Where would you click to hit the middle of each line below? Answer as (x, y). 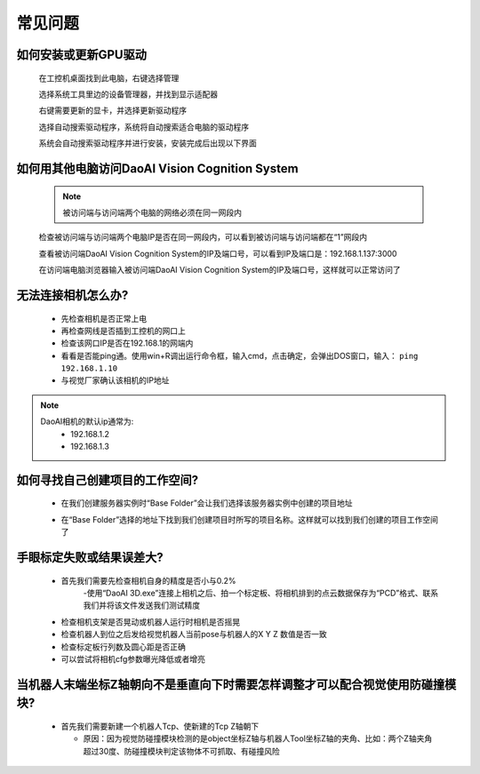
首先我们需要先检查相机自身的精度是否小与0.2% (148, 580)
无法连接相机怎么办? (72, 295)
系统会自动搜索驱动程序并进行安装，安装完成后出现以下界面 (148, 143)
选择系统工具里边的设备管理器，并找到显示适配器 (128, 94)
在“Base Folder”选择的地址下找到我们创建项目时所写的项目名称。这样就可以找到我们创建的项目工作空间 (250, 519)
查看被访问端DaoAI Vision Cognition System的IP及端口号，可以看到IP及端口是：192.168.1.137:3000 (218, 253)
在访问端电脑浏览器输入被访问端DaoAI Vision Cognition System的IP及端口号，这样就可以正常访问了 (220, 270)
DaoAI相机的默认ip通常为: (87, 421)
